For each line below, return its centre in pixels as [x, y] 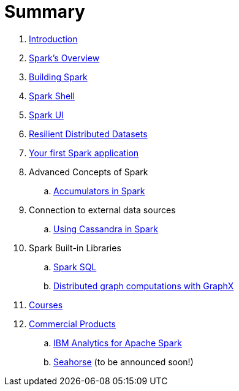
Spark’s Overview [64, 58]
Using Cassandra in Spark [106, 229]
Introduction [53, 39]
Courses [46, 305]
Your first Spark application [84, 153]
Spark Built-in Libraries [75, 248]
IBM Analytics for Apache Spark [118, 343]
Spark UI [46, 115]
